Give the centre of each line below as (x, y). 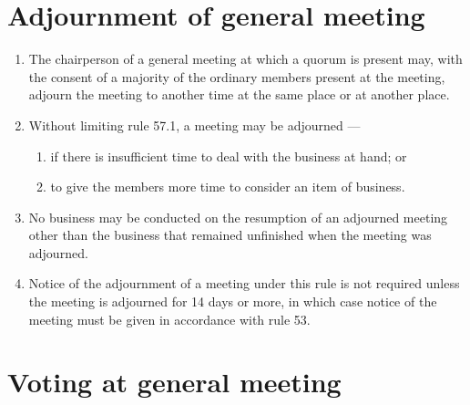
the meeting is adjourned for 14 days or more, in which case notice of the (233, 301)
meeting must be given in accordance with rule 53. (169, 319)
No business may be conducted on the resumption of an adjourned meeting (238, 217)
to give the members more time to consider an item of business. (228, 187)
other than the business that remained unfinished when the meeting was (230, 235)
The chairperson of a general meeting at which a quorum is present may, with (245, 59)
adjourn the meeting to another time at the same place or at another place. (239, 94)
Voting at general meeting (174, 382)
